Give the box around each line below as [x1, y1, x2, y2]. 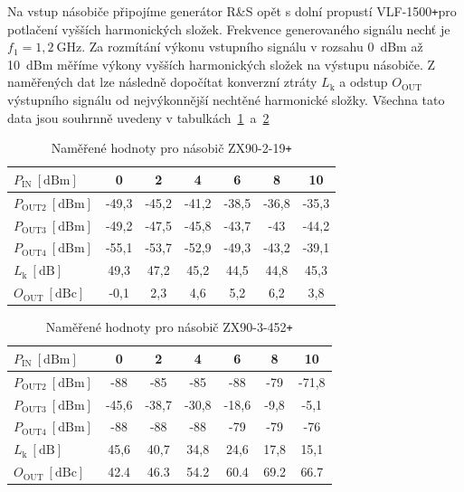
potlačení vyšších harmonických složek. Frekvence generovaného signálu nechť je [7, 19, 450, 38]
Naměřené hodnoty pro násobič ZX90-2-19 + [51, 138, 292, 157]
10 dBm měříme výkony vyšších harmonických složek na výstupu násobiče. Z [7, 54, 436, 73]
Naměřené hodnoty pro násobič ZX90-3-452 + [45, 317, 293, 336]
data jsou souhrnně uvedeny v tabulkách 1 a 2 [7, 108, 270, 127]
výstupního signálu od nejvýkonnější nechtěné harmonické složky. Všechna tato [7, 90, 445, 109]
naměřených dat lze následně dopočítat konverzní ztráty [7, 72, 317, 91]
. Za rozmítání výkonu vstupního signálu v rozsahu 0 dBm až [81, 37, 423, 56]
